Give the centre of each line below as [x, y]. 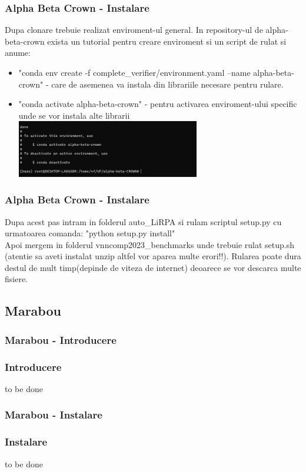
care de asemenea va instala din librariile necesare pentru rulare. [167, 84]
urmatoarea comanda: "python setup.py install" [90, 233]
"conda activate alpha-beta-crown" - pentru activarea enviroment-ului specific [158, 104]
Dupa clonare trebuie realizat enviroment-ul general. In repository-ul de [134, 30]
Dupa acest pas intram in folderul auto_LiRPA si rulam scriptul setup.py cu [143, 221]
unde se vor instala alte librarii [74, 115]
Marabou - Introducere [61, 339]
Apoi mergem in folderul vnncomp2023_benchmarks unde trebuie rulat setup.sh [150, 244]
